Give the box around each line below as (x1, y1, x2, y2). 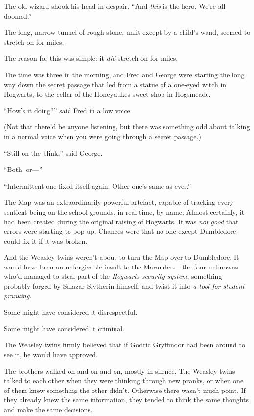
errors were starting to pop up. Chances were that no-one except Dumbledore (4, 226, 236, 236)
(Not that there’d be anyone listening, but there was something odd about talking (4, 122, 250, 132)
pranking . (4, 290, 32, 300)
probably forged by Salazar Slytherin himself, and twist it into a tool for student (4, 281, 245, 291)
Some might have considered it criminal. (4, 323, 124, 333)
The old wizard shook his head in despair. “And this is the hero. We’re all (4, 1, 226, 11)
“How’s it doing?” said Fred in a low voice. (4, 105, 132, 115)
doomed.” (4, 10, 32, 21)
